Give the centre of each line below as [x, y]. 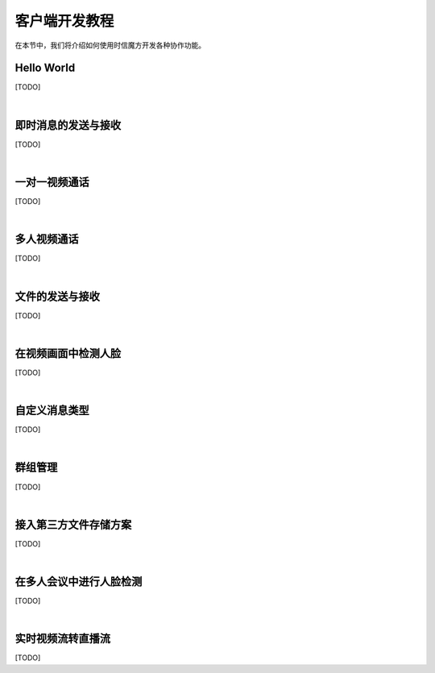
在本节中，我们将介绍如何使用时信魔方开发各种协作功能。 [110, 45]
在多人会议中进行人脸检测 [79, 582]
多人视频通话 [47, 239]
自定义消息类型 [52, 411]
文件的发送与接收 [57, 296]
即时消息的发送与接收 [68, 125]
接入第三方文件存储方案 [73, 524]
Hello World [45, 68]
